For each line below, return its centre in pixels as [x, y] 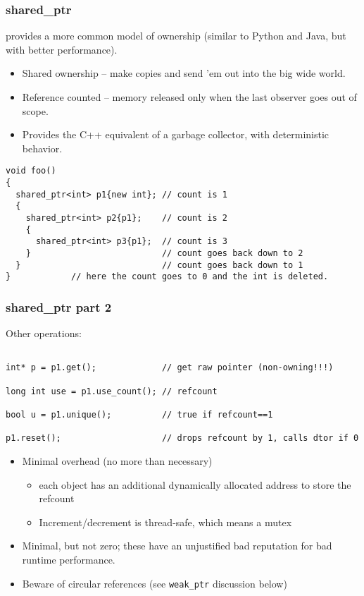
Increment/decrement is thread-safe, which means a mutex [165, 522]
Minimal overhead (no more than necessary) [117, 461]
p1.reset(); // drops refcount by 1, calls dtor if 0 [182, 438]
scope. [35, 110]
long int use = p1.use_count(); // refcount [112, 391]
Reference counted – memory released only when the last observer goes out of [189, 97]
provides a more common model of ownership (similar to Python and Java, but [176, 36]
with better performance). [62, 49]
